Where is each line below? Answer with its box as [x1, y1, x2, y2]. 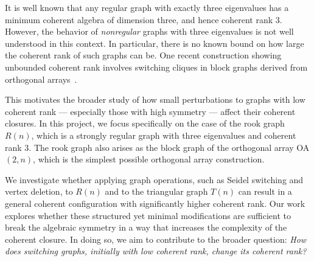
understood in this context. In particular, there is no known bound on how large [5, 37, 304, 49]
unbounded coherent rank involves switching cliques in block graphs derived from [5, 60, 308, 73]
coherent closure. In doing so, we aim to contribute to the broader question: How [5, 232, 307, 245]
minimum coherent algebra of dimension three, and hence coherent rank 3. [5, 13, 282, 26]
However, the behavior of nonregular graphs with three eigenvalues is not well [5, 25, 294, 38]
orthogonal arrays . [5, 72, 77, 85]
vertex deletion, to [5, 185, 73, 198]
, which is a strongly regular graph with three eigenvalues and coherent [31, 128, 296, 141]
